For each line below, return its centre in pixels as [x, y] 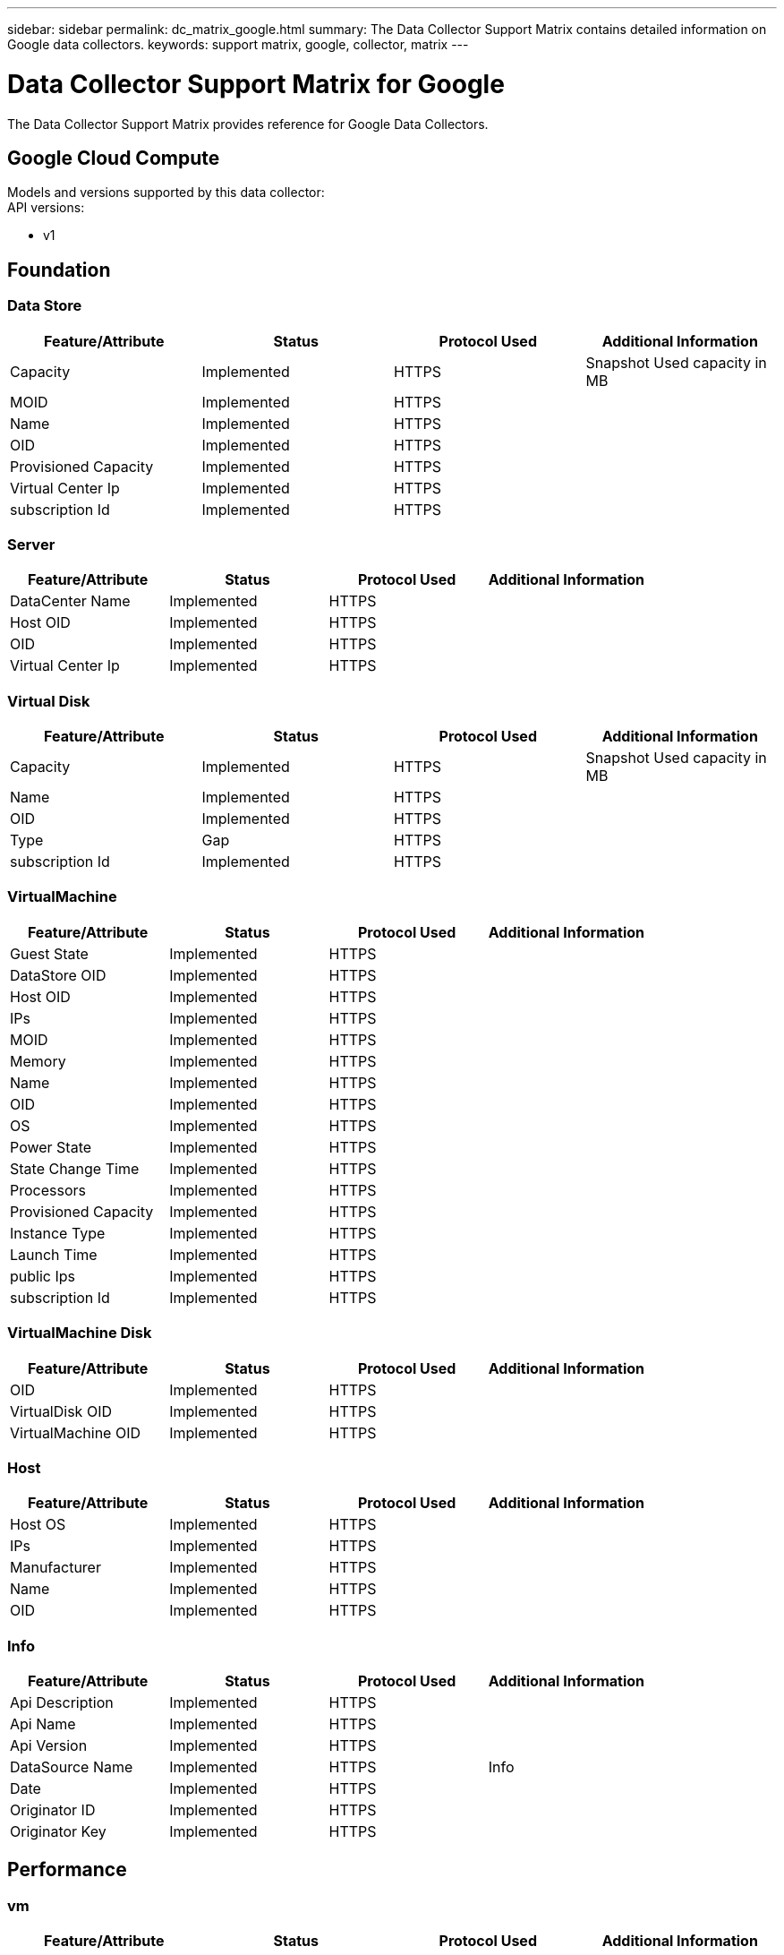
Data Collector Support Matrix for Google [256, 84]
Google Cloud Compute [114, 158]
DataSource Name [72, 1767]
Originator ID [53, 1810]
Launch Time [54, 1254]
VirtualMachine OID [76, 1432]
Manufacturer [55, 1568]
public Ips [43, 1276]
